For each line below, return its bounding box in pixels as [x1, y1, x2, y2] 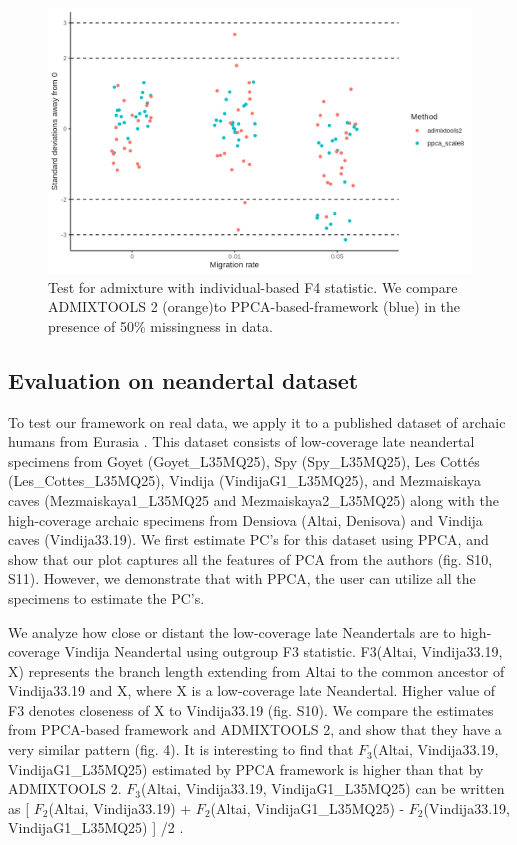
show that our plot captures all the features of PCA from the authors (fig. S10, [8, 548, 493, 569]
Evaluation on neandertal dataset [8, 364, 359, 395]
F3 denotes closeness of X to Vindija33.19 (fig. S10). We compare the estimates [8, 699, 494, 720]
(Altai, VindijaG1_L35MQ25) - [210, 797, 405, 818]
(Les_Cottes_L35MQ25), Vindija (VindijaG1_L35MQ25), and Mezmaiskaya [8, 470, 482, 491]
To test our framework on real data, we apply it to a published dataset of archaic [8, 411, 506, 432]
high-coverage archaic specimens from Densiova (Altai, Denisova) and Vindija [8, 509, 483, 530]
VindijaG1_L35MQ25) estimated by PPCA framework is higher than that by [8, 758, 484, 779]
